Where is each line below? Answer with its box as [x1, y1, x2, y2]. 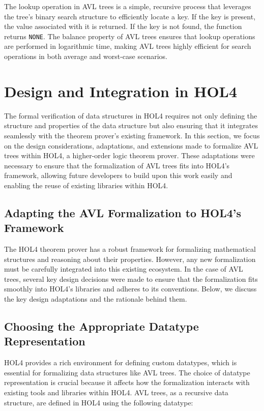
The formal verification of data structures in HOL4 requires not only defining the [4, 110, 257, 121]
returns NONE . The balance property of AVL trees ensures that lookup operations [4, 31, 255, 41]
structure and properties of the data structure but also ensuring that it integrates [4, 120, 258, 131]
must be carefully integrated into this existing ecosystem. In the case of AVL [4, 263, 243, 274]
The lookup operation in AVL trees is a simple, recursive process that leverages [4, 1, 251, 11]
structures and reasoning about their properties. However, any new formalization [4, 253, 256, 264]
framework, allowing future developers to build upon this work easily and [4, 170, 232, 181]
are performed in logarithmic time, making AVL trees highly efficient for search [4, 41, 251, 51]
